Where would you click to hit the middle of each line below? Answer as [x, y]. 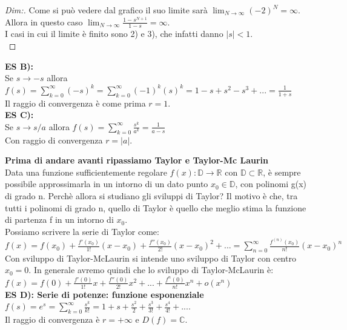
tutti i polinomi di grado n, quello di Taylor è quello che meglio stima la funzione [156, 207]
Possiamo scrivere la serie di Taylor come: [82, 231]
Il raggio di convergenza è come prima [75, 103]
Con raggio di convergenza [54, 140]
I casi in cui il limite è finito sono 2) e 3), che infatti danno [114, 34]
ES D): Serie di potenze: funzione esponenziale [104, 294]
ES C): [19, 115]
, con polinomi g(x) [271, 184]
